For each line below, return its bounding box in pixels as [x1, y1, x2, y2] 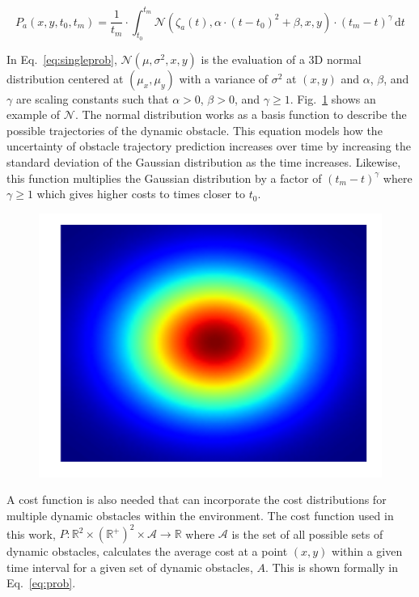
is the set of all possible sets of [231, 525, 383, 541]
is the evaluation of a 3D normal [201, 50, 362, 67]
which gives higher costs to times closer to [36, 185, 246, 202]
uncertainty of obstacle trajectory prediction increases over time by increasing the [6, 138, 411, 155]
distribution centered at [6, 70, 124, 87]
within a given [332, 543, 403, 559]
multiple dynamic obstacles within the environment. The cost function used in [6, 506, 394, 523]
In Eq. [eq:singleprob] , [6, 50, 117, 67]
